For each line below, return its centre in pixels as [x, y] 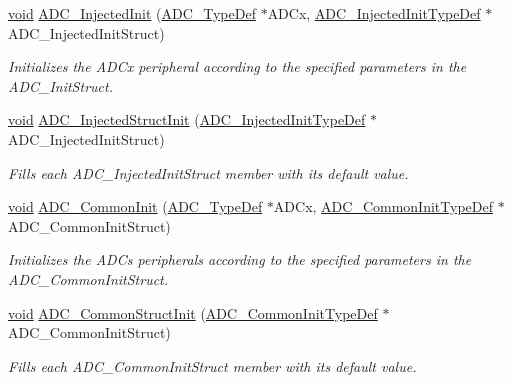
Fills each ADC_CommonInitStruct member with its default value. [212, 365]
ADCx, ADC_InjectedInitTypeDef [374, 13]
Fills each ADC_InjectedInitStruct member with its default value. [208, 172]
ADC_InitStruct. [60, 85]
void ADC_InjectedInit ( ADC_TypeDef [132, 13]
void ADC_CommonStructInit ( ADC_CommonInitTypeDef [193, 312]
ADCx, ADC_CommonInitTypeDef [383, 206]
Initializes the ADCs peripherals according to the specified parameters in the [240, 259]
